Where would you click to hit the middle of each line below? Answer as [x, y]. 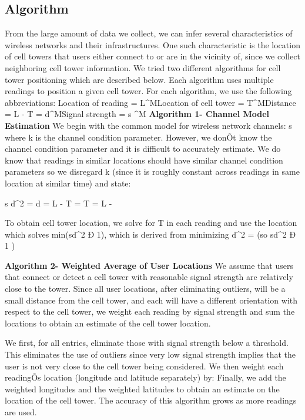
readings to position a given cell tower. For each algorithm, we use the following [148, 91]
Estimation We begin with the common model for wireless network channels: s [148, 125]
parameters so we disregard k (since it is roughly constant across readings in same [152, 171]
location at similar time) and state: [68, 183]
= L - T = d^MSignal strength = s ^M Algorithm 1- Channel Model [137, 114]
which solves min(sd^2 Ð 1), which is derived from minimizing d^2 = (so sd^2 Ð [150, 234]
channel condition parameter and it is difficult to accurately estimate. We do [143, 149]
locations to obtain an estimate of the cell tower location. [108, 323]
